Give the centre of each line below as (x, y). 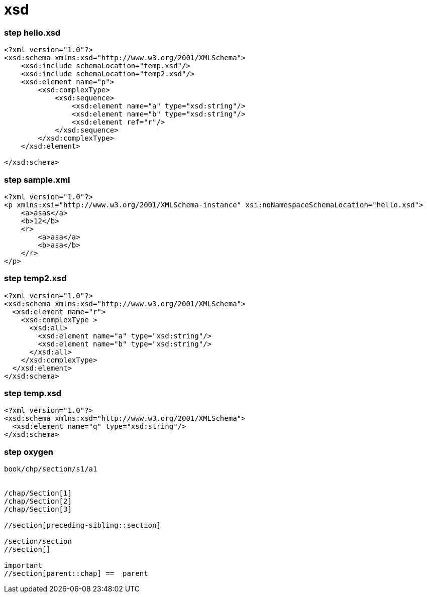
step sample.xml (37, 180)
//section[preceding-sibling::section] (82, 525)
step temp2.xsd (35, 278)
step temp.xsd (33, 393)
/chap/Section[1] (38, 493)
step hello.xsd (32, 32)
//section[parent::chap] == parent (76, 574)
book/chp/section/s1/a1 (51, 469)
